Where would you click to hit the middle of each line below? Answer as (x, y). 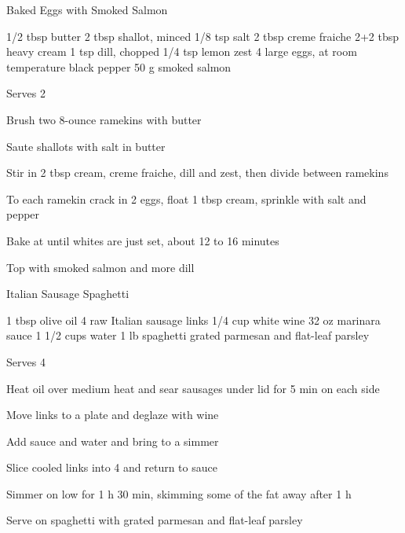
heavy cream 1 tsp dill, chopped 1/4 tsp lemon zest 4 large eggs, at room (182, 51)
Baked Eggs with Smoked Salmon (87, 9)
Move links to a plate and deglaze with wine (113, 415)
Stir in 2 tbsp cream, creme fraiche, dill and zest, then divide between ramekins (197, 173)
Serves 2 (26, 93)
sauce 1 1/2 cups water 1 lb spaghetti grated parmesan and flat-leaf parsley (188, 335)
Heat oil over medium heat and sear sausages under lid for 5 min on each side (193, 388)
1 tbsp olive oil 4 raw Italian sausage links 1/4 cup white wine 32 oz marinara (193, 320)
